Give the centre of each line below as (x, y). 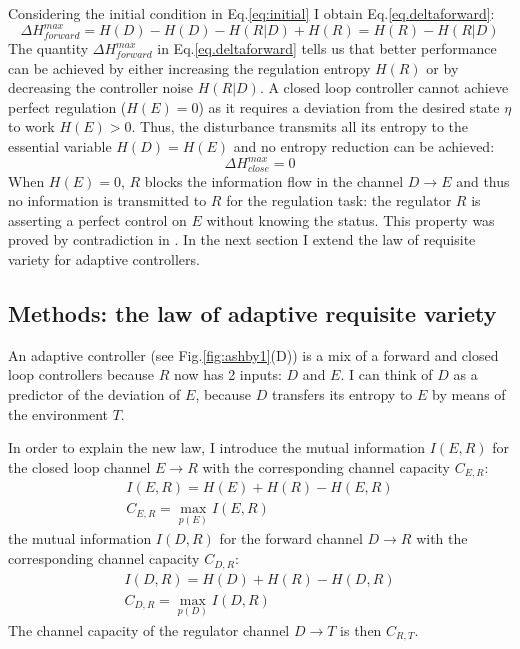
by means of (469, 393)
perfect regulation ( (67, 106)
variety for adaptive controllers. (104, 258)
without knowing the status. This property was (350, 219)
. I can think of (386, 374)
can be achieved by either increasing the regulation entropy (189, 67)
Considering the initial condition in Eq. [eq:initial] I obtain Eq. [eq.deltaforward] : (251, 13)
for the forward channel (291, 538)
